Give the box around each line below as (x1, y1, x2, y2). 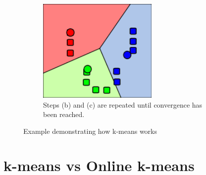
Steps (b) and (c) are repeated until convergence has (43, 99, 203, 110)
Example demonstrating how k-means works (23, 125, 157, 136)
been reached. (43, 109, 85, 119)
